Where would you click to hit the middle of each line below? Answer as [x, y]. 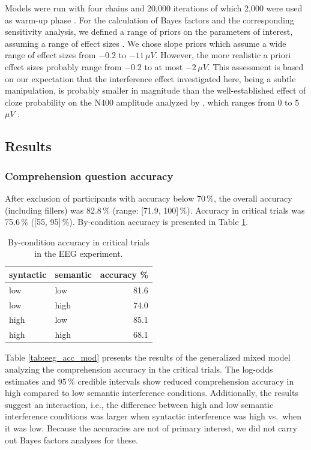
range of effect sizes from [50, 55]
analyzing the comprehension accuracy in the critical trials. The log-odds [139, 369]
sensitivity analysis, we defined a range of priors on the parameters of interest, [149, 31]
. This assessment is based [255, 66]
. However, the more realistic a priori [223, 55]
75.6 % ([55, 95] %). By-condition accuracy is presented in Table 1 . [127, 222]
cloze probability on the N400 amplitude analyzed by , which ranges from [140, 102]
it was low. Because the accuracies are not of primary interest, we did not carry [151, 427]
